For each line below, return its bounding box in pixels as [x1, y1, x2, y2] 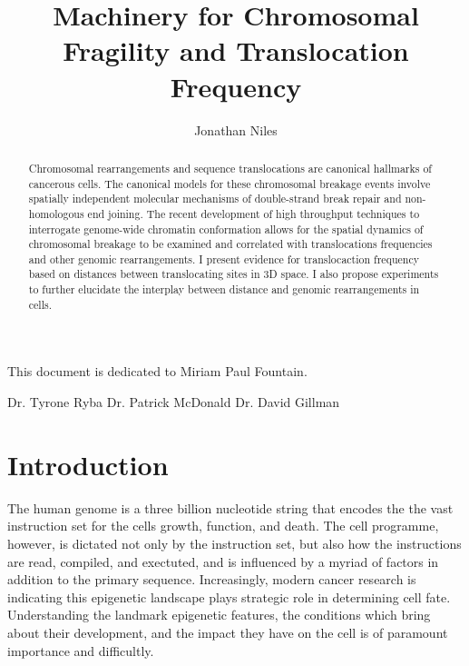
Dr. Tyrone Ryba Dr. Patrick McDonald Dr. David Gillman [7, 393, 340, 412]
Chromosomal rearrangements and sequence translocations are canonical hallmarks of [28, 160, 432, 175]
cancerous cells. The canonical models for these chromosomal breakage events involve [28, 175, 431, 191]
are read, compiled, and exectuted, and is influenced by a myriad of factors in [7, 552, 439, 571]
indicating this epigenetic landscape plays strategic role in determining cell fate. [7, 587, 451, 606]
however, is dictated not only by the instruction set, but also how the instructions [7, 533, 462, 552]
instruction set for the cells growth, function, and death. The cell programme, [7, 516, 439, 535]
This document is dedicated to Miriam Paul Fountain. [7, 362, 308, 381]
